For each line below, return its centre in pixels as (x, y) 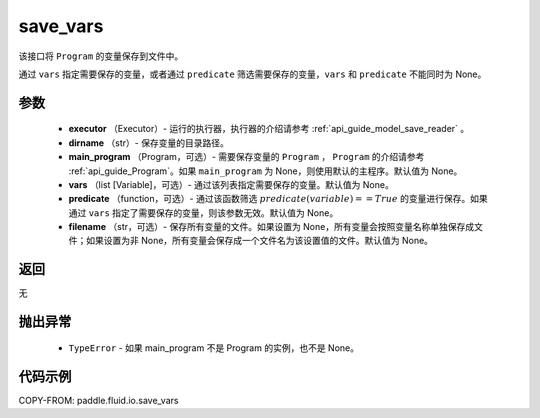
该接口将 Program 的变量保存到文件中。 (101, 56)
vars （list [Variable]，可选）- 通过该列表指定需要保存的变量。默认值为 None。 (231, 184)
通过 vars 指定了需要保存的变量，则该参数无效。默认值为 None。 (203, 212)
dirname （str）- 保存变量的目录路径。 (148, 142)
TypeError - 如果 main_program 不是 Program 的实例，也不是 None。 (214, 347)
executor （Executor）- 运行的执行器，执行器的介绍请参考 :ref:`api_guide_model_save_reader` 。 (269, 129)
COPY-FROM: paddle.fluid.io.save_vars (98, 400)
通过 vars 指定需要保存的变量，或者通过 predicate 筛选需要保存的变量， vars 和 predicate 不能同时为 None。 (252, 74)
